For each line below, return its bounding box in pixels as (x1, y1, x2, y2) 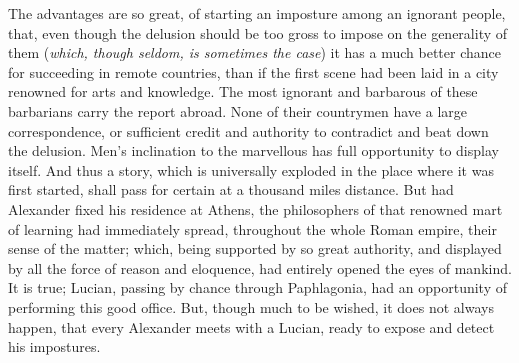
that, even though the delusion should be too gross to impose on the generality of (8, 22, 508, 43)
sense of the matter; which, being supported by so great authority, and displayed (8, 238, 502, 259)
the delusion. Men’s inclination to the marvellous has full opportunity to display (8, 140, 499, 161)
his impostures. (8, 336, 101, 357)
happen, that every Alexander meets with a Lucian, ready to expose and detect (8, 316, 495, 337)
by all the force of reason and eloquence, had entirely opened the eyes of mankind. (8, 257, 512, 278)
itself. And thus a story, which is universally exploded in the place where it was (8, 159, 494, 180)
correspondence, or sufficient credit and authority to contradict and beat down (8, 120, 489, 141)
